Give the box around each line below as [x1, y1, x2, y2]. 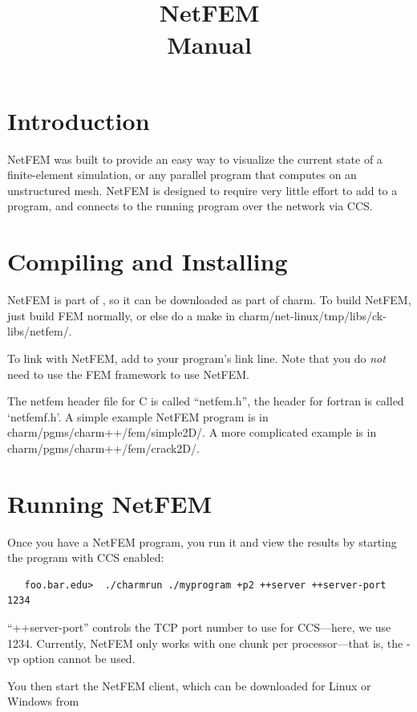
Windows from [7, 693, 79, 710]
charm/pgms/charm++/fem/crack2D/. [7, 439, 200, 456]
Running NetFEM [7, 486, 213, 519]
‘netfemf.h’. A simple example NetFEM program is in [7, 408, 269, 425]
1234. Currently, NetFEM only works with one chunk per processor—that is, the [7, 634, 403, 651]
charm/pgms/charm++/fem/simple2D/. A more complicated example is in [7, 424, 377, 441]
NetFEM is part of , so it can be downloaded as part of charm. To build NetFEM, [7, 291, 411, 308]
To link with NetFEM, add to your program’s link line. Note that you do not [7, 349, 386, 366]
